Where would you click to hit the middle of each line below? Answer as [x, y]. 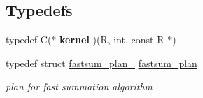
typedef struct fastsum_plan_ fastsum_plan [101, 63]
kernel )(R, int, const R [112, 40]
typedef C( [29, 40]
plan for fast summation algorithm [79, 86]
